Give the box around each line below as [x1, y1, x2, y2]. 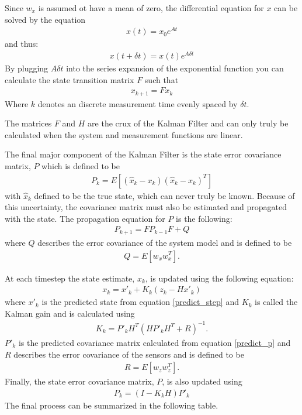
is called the [255, 296, 298, 308]
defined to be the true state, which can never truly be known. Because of [34, 189, 295, 201]
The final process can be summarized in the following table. [5, 399, 218, 411]
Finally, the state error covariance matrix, [5, 375, 154, 387]
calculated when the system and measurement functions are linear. [5, 128, 243, 140]
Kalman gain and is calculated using [5, 307, 135, 319]
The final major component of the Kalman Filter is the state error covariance [5, 148, 282, 160]
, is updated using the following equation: [145, 272, 294, 284]
